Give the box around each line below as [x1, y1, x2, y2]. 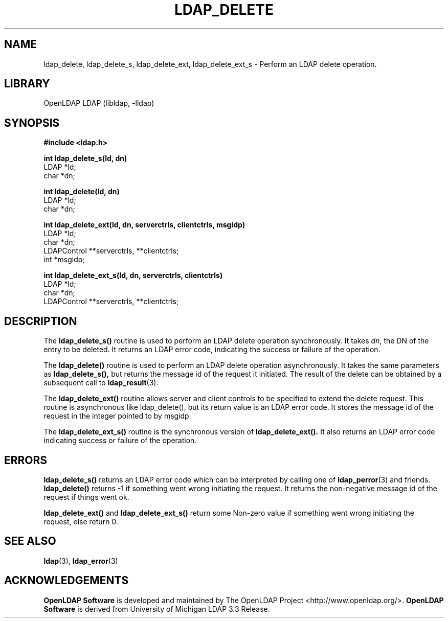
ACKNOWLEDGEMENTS [4, 574, 129, 587]
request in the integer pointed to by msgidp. [43, 411, 191, 421]
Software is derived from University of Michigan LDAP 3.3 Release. [43, 604, 270, 613]
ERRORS [4, 453, 48, 467]
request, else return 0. [43, 517, 118, 526]
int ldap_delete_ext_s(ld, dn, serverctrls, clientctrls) [43, 271, 223, 280]
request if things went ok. [43, 492, 129, 501]
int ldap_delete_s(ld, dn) [43, 154, 127, 163]
